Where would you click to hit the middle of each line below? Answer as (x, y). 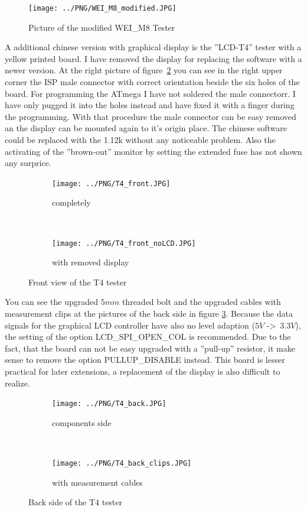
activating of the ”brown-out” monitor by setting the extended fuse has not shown (153, 151)
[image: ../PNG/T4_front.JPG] (111, 183)
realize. (17, 383)
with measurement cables (97, 482)
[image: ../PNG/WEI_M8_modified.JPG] (102, 8)
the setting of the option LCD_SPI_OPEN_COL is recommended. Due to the (148, 337)
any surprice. (28, 163)
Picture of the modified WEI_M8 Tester (102, 27)
